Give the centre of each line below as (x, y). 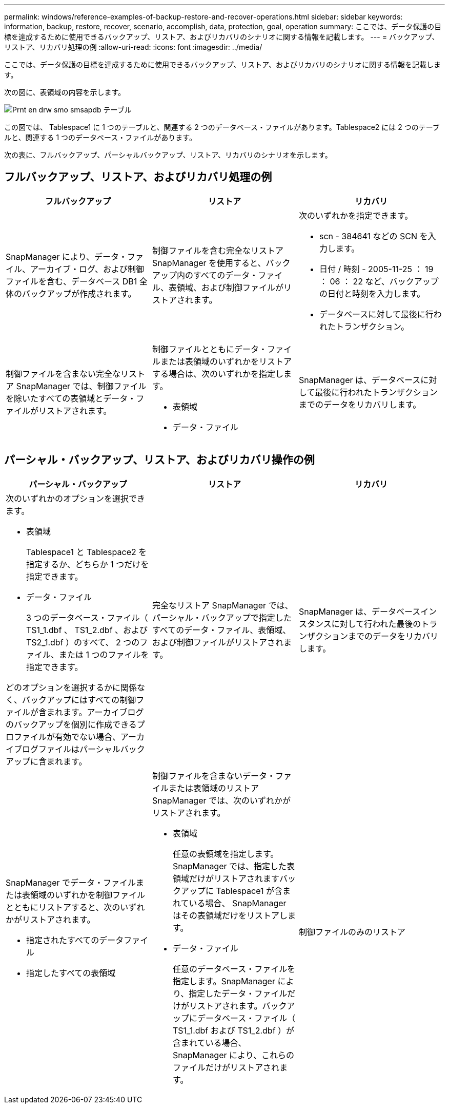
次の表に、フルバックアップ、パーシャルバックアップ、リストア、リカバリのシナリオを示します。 (168, 155)
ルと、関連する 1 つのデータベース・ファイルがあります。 (100, 137)
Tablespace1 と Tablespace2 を (87, 552)
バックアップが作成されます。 (79, 293)
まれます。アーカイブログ (95, 712)
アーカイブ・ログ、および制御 (87, 269)
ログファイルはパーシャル (71, 749)
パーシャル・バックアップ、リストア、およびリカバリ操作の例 (159, 460)
